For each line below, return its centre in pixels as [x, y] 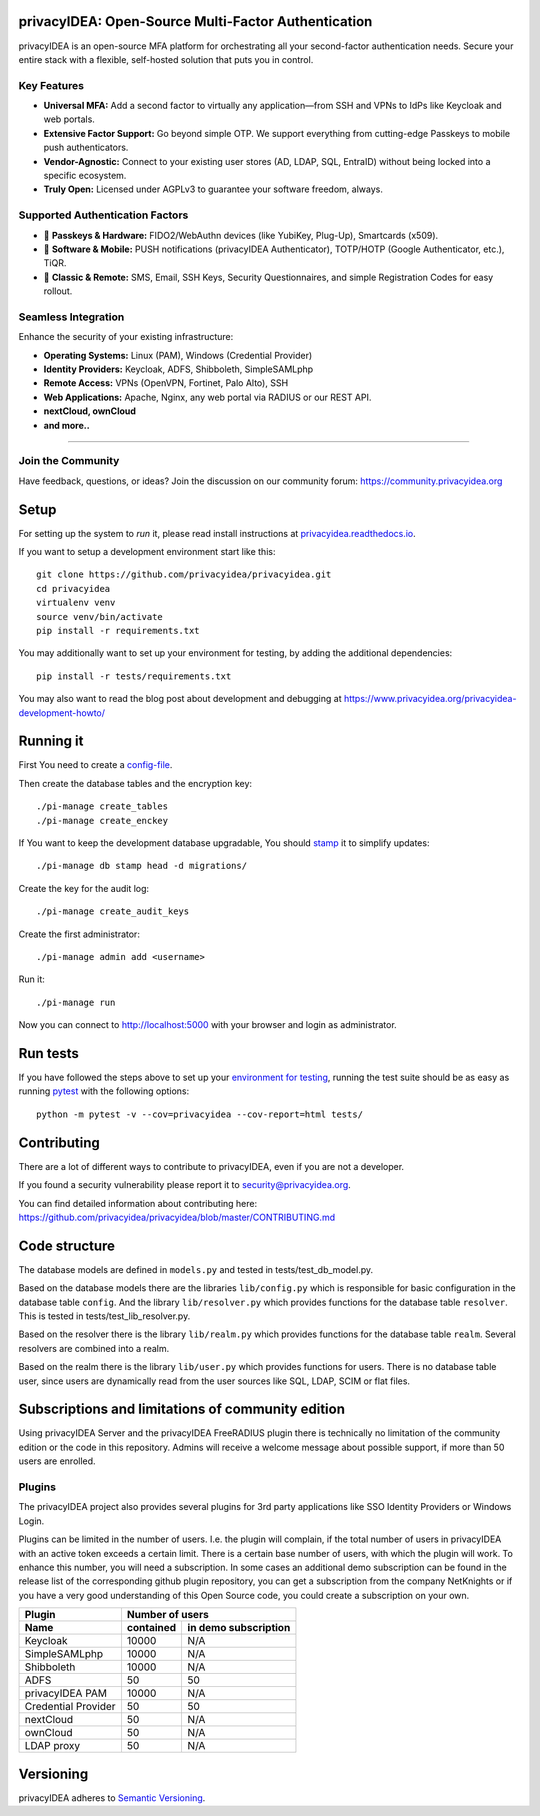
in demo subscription [239, 1628]
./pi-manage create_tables [102, 806]
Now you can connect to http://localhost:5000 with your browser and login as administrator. [207, 1025]
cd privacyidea [73, 588]
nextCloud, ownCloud [90, 411]
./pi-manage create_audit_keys [113, 911]
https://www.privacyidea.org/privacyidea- [430, 699]
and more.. [66, 425]
